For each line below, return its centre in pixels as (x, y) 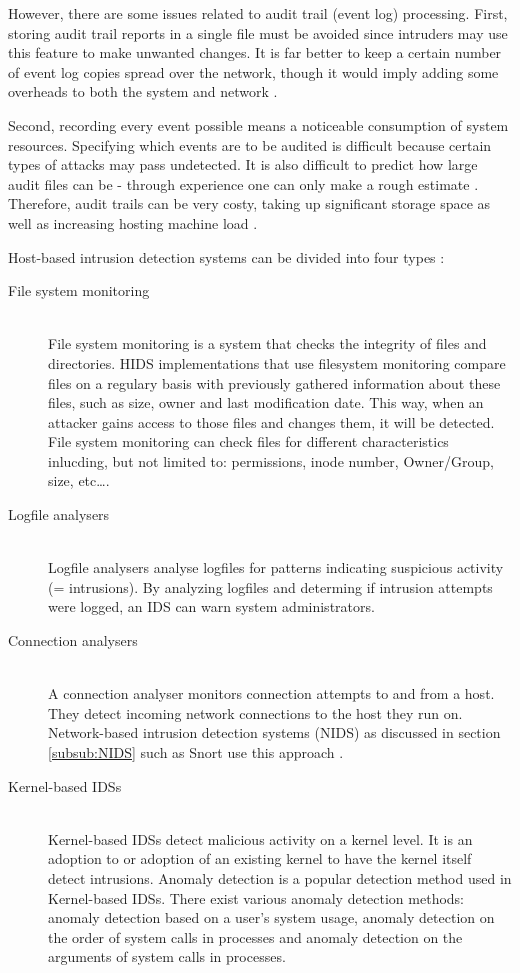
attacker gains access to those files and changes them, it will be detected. (271, 421)
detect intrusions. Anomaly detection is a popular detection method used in (280, 877)
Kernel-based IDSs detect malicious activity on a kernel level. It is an (260, 838)
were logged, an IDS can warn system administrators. (211, 606)
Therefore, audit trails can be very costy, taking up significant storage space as (249, 203)
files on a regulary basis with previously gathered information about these (274, 382)
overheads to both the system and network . (143, 91)
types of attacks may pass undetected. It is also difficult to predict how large (243, 164)
